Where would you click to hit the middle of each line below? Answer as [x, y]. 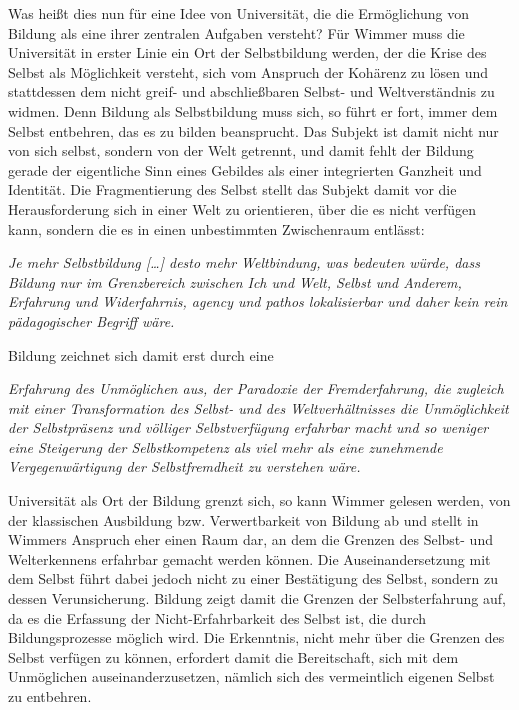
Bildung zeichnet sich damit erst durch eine [141, 354]
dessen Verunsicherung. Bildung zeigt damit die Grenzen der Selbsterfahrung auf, [257, 598]
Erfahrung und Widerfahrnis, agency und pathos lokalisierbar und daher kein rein [258, 301]
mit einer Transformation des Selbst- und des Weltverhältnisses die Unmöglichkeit [258, 407]
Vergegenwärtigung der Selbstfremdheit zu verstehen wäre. [184, 466]
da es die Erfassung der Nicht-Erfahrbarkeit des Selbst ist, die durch [217, 617]
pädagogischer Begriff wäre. [91, 320]
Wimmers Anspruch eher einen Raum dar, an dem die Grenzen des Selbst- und [250, 539]
